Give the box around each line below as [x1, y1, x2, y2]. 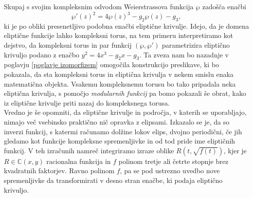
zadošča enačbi [202, 1, 246, 11]
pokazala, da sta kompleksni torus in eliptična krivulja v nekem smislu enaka [4, 69, 234, 79]
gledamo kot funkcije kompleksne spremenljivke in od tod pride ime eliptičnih [4, 136, 235, 146]
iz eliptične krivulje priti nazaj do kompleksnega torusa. [4, 97, 170, 108]
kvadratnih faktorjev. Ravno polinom [4, 165, 115, 176]
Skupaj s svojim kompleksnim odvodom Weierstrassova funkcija [4, 1, 194, 11]
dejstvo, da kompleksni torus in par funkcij [4, 40, 132, 50]
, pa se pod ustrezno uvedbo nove [120, 165, 220, 176]
